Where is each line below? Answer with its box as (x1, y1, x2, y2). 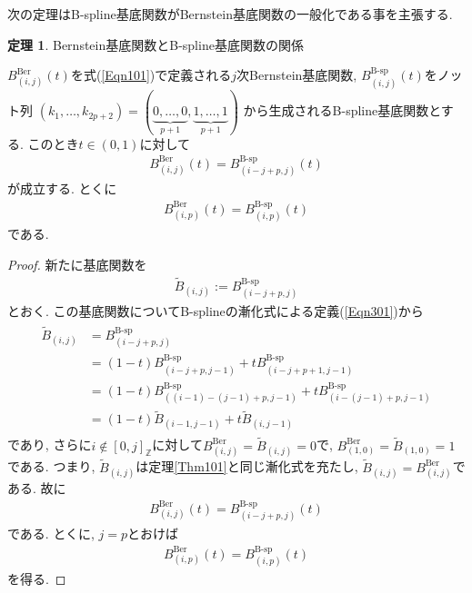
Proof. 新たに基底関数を (7, 254, 147, 273)
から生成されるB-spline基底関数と (243, 101, 441, 120)
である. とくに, (7, 524, 95, 543)
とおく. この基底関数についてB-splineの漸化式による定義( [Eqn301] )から (7, 301, 424, 321)
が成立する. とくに (7, 179, 117, 198)
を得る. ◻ (7, 569, 66, 588)
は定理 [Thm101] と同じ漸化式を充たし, (136, 457, 358, 476)
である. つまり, (7, 457, 95, 476)
